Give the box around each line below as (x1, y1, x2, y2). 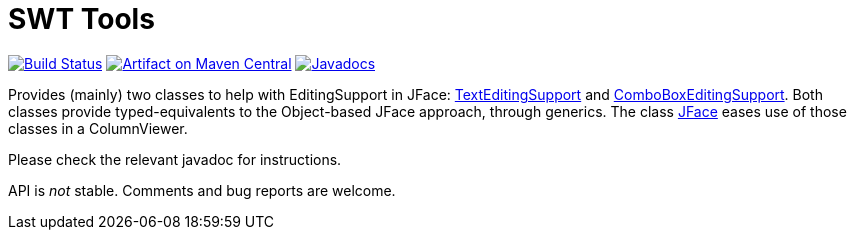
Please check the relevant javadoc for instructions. (8, 150, 342, 168)
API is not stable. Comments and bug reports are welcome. (8, 181, 396, 199)
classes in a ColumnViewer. (8, 119, 188, 137)
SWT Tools (8, 2, 155, 36)
